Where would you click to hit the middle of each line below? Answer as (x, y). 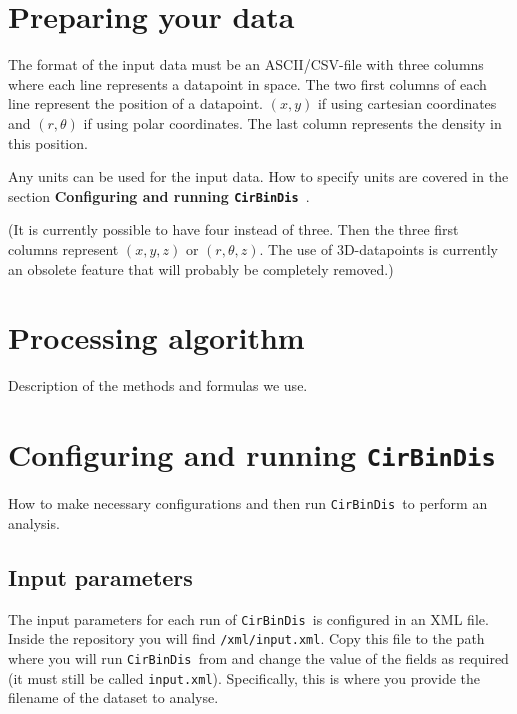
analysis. (34, 522)
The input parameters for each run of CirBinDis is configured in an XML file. (248, 618)
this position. (48, 142)
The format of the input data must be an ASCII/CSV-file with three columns (246, 64)
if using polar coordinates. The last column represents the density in (292, 122)
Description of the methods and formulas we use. (158, 385)
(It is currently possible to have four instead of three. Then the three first (233, 229)
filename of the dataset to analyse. (113, 697)
